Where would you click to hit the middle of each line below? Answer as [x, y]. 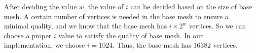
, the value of [104, 6]
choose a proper [28, 35]
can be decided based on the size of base [191, 6]
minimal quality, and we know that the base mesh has [86, 26]
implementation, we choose [45, 45]
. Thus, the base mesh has [152, 45]
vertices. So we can [217, 26]
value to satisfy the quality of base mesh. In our [131, 35]
